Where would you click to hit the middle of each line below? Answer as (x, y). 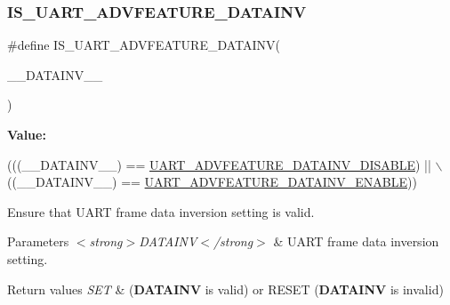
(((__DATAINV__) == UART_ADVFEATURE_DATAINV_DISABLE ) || (219, 164)
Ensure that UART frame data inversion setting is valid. (161, 211)
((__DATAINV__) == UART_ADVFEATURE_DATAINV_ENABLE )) (212, 182)
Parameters (38, 241)
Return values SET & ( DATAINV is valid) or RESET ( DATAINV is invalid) (225, 289)
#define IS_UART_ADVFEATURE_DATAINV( (144, 45)
